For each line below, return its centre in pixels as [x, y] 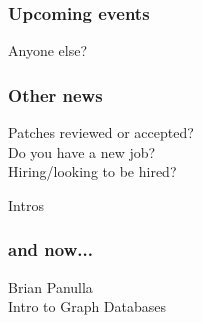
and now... [50, 249]
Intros [26, 204]
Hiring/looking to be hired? [92, 171]
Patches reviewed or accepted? [101, 132]
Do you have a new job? [82, 151]
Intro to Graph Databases [87, 306]
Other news [55, 94]
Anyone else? [48, 50]
